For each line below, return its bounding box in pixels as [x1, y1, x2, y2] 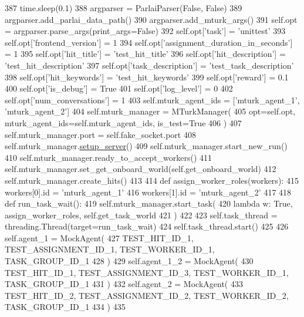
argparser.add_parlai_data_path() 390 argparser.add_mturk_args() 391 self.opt [5, 13, 298, 25]
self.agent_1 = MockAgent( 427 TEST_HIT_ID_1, [5, 231, 194, 244]
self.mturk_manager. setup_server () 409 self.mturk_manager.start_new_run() [5, 140, 288, 152]
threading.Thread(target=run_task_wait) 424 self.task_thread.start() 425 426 [5, 220, 289, 232]
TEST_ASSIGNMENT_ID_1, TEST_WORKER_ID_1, [5, 243, 215, 255]
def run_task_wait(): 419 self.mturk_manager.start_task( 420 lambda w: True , [5, 197, 293, 210]
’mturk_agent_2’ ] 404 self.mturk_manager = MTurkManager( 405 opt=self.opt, [5, 105, 296, 117]
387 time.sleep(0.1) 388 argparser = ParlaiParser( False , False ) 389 [5, 2, 242, 14]
